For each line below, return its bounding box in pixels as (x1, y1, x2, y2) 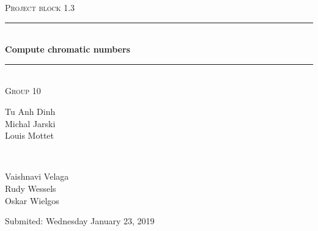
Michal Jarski (5, 117, 56, 130)
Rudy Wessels (5, 182, 56, 194)
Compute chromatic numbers (5, 43, 130, 56)
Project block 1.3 (5, 1, 75, 13)
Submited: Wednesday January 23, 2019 (5, 215, 155, 227)
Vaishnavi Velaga (5, 170, 69, 183)
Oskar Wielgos (5, 194, 59, 207)
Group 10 (5, 84, 41, 97)
